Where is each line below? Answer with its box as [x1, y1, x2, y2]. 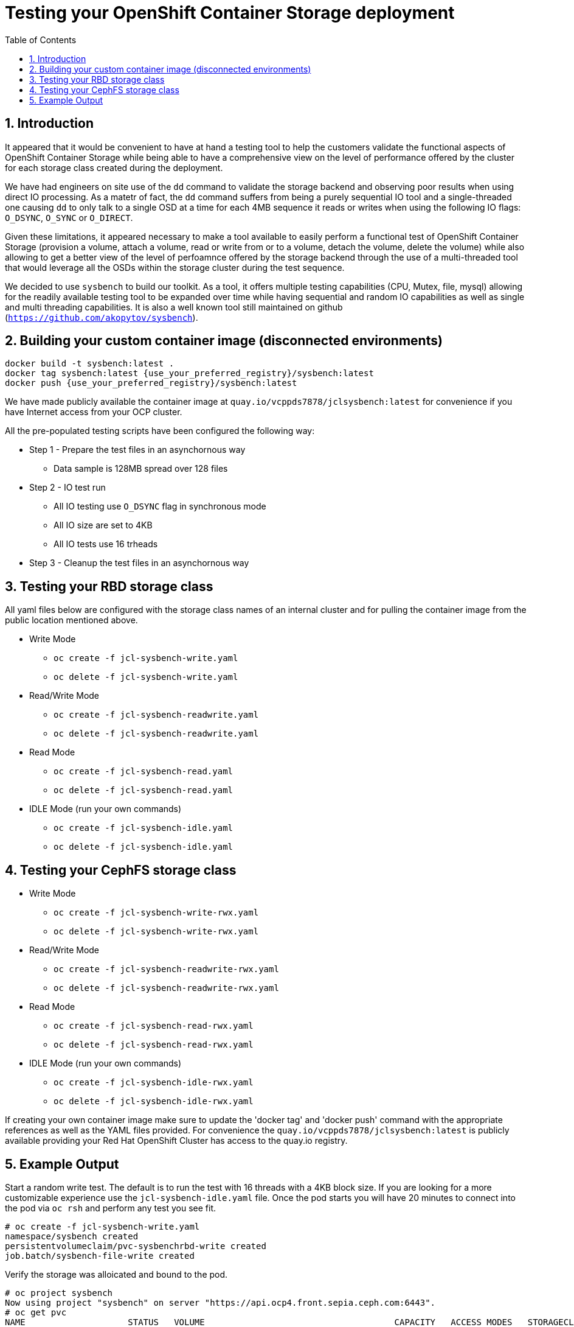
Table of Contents [5, 34, 77, 45]
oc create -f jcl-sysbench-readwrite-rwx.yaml [54, 964, 279, 975]
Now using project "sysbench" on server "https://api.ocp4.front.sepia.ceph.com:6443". [5, 1297, 436, 1308]
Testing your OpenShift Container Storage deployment [5, 2, 455, 23]
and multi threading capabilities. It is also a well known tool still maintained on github [5, 301, 343, 312]
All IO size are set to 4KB [54, 520, 153, 531]
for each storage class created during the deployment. [5, 162, 223, 173]
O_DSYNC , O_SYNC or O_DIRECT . [5, 212, 133, 223]
